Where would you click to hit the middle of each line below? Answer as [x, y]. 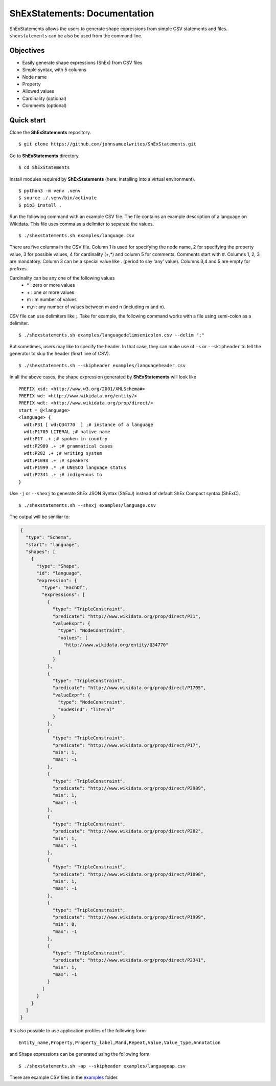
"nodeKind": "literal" [86, 709]
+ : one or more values [51, 292]
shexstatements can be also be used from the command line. [76, 35]
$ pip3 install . [40, 205]
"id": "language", [60, 573]
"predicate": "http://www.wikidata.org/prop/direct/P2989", [129, 788]
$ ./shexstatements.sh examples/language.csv [77, 236]
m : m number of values [52, 300]
